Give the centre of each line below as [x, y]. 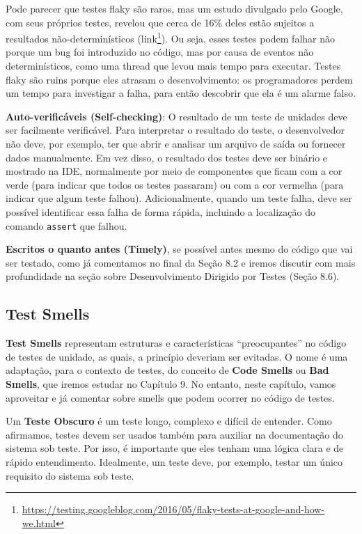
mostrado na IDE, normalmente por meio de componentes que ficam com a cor [174, 171]
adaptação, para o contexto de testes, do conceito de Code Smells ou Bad [167, 370]
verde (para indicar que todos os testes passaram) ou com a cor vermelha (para [175, 184]
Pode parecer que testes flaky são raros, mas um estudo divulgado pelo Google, [174, 8]
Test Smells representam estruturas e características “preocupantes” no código [176, 343]
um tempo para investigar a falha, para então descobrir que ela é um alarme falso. [181, 93]
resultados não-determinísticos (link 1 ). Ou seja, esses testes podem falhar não [170, 37]
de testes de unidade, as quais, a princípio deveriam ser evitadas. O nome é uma [177, 356]
